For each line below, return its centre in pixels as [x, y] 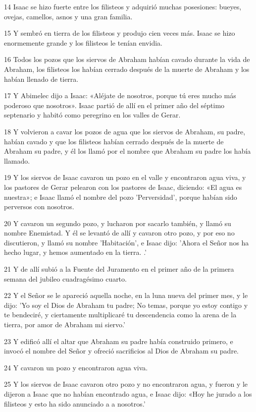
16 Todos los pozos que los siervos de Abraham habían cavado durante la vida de [127, 59]
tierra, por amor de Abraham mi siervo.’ [65, 324]
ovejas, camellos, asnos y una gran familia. [68, 16]
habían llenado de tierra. [41, 79]
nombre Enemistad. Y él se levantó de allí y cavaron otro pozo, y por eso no [119, 233]
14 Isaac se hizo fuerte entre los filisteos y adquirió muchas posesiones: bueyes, [123, 6]
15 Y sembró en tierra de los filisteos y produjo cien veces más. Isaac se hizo [120, 33]
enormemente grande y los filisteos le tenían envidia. [83, 42]
